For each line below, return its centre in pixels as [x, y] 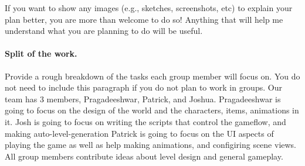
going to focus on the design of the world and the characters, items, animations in [152, 110]
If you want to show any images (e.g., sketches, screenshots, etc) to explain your [149, 8]
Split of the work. [41, 53]
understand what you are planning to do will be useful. [104, 31]
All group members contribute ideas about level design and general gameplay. [144, 156]
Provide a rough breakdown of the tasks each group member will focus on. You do [152, 76]
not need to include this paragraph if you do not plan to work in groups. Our [143, 87]
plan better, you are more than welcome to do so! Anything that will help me [144, 19]
